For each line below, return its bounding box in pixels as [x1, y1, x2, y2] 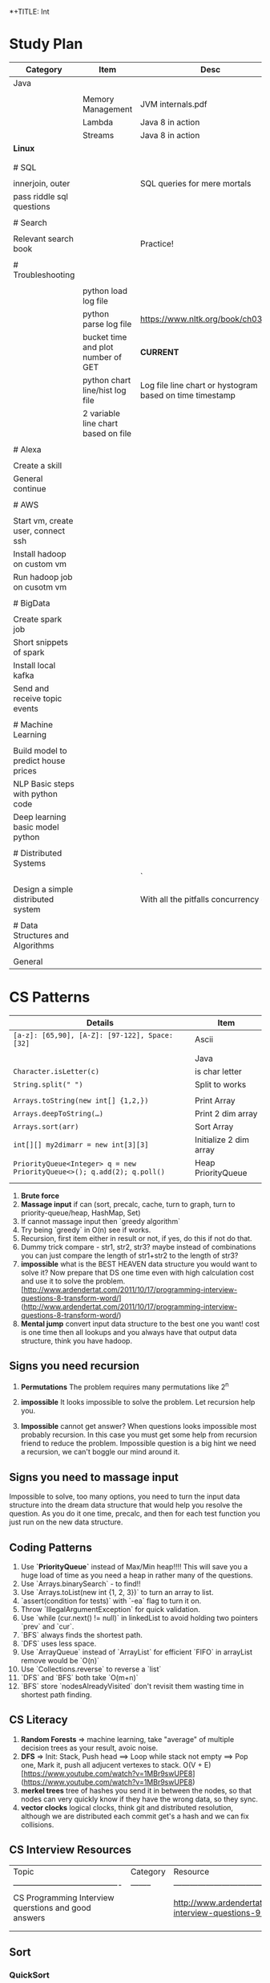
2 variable [82, 407, 121, 418]
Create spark [13, 614, 62, 625]
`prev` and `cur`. [20, 1622, 75, 1631]
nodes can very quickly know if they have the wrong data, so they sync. [20, 1794, 259, 1804]
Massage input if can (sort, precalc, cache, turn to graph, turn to [20, 1199, 236, 1209]
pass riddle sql [13, 190, 69, 202]
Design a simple [13, 883, 74, 895]
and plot [82, 341, 114, 353]
